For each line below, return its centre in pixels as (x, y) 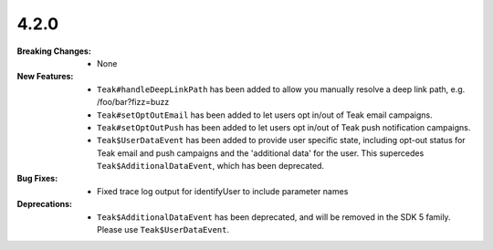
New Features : (45, 77)
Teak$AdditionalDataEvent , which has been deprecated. (210, 166)
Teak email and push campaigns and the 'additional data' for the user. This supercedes (261, 153)
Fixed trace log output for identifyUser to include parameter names (223, 191)
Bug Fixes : (37, 179)
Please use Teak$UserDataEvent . (163, 230)
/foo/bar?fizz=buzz (133, 102)
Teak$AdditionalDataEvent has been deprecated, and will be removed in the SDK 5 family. (274, 217)
